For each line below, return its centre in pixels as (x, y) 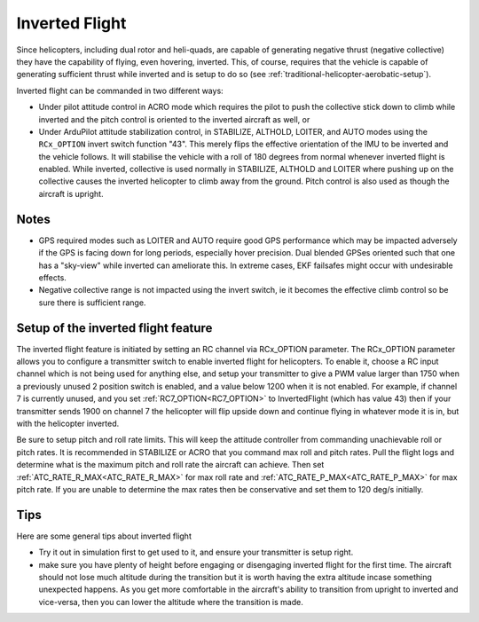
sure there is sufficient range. (92, 303)
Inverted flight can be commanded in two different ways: (120, 91)
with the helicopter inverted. (68, 423)
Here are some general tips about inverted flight (104, 536)
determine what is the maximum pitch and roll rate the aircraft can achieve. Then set (170, 465)
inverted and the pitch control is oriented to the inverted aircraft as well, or (174, 119)
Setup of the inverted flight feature (114, 328)
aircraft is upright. (71, 193)
